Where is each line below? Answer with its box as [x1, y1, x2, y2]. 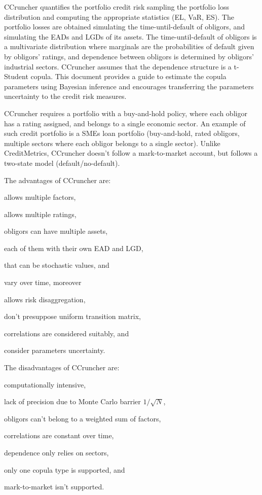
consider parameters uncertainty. [4, 345, 105, 356]
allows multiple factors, [4, 192, 76, 202]
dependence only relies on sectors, [4, 447, 109, 457]
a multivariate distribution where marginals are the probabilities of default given [4, 41, 254, 52]
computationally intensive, [4, 379, 86, 390]
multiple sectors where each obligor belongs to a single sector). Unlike [4, 137, 220, 148]
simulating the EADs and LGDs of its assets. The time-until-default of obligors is [4, 31, 257, 42]
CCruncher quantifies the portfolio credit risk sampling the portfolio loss [4, 2, 229, 12]
